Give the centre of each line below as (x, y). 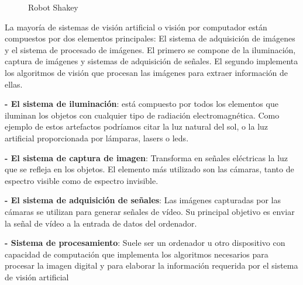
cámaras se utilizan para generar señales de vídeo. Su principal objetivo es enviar (150, 211)
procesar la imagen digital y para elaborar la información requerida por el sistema (151, 265)
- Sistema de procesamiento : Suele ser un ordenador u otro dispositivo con (145, 243)
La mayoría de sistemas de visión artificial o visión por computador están (136, 27)
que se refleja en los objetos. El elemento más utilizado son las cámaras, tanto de (149, 169)
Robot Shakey (53, 7)
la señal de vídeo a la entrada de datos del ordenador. (101, 223)
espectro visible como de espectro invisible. (82, 180)
